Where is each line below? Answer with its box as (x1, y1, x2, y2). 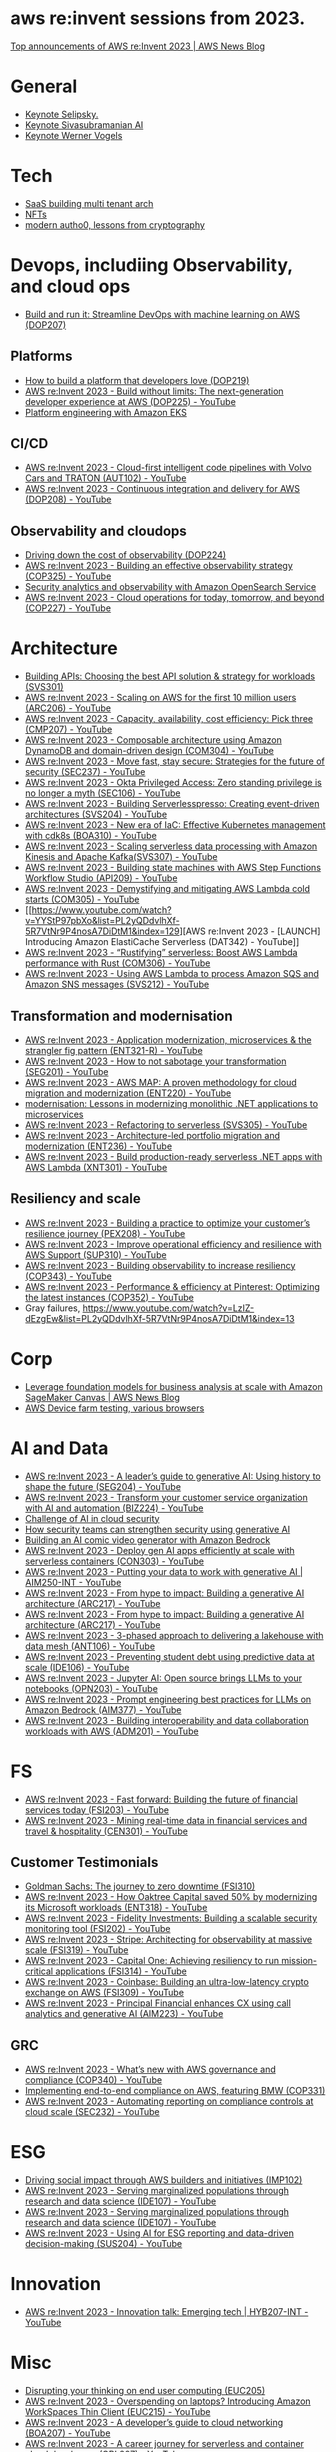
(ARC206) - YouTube (24, 702, 112, 714)
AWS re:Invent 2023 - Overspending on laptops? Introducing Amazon (24, 2395, 312, 2407)
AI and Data (10, 1437, 109, 1459)
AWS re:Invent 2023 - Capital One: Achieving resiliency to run (24, 1955, 280, 1967)
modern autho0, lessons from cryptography (24, 218, 205, 231)
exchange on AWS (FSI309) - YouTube (24, 1987, 185, 1999)
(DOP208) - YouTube (24, 493, 112, 506)
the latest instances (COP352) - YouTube (24, 1291, 195, 1303)
